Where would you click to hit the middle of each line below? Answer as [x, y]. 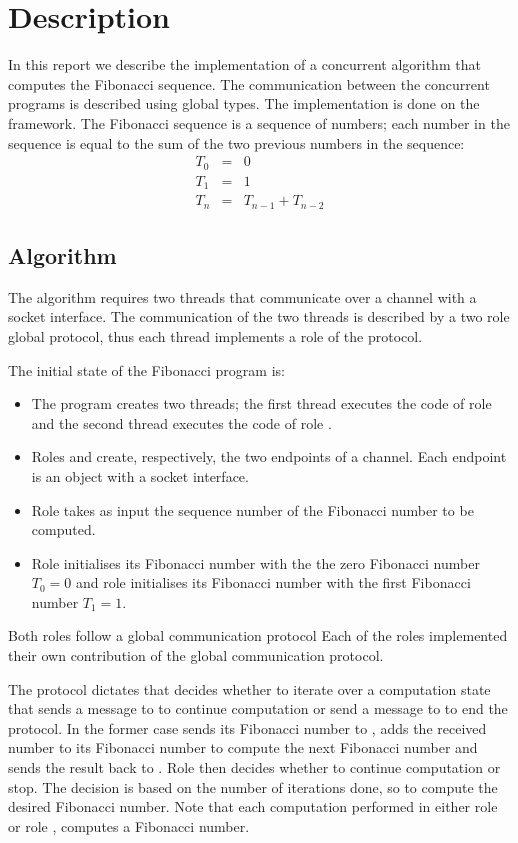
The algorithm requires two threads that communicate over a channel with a [242, 296]
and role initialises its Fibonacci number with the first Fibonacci [273, 582]
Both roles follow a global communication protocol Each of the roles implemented [258, 635]
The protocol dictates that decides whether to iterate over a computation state [249, 688]
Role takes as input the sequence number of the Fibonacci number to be [252, 509]
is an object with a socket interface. [140, 475]
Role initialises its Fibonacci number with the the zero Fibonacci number [255, 562]
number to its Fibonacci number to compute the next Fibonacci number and [243, 747]
